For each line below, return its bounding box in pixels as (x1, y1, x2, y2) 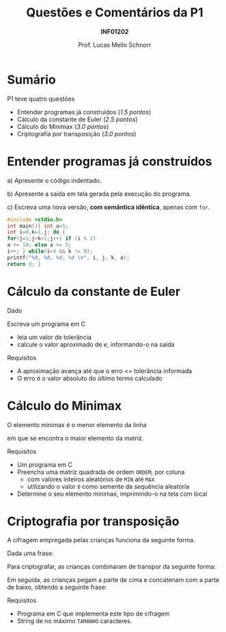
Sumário (7, 72, 56, 87)
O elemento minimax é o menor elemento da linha (7, 420, 147, 429)
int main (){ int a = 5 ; (7, 223, 69, 229)
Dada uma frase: (7, 549, 54, 557)
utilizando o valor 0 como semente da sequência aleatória (27, 482, 190, 490)
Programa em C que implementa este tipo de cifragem (16, 609, 170, 618)
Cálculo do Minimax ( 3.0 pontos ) (16, 122, 109, 131)
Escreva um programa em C (7, 320, 86, 328)
